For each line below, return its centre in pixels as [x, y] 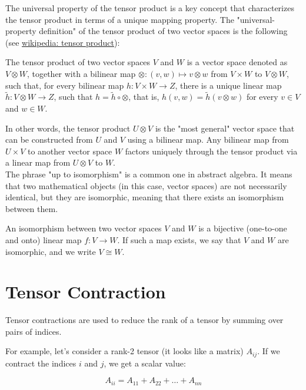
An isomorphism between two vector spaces [84, 228]
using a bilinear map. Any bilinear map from [208, 139]
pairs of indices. [34, 331]
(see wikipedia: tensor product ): [63, 42]
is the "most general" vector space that [225, 128]
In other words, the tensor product [68, 128]
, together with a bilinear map [81, 73]
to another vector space [70, 151]
